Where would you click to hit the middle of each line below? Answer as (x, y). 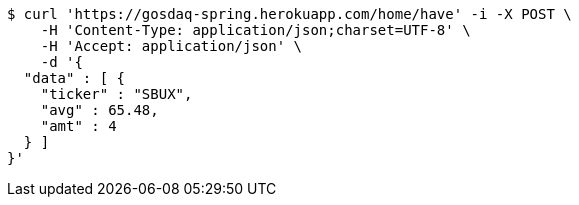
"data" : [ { (74, 78)
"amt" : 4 (78, 126)
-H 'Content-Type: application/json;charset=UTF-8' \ (255, 30)
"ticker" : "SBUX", (116, 94)
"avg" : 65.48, (99, 110)
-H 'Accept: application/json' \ (171, 46)
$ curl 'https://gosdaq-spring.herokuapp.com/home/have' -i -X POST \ (289, 14)
